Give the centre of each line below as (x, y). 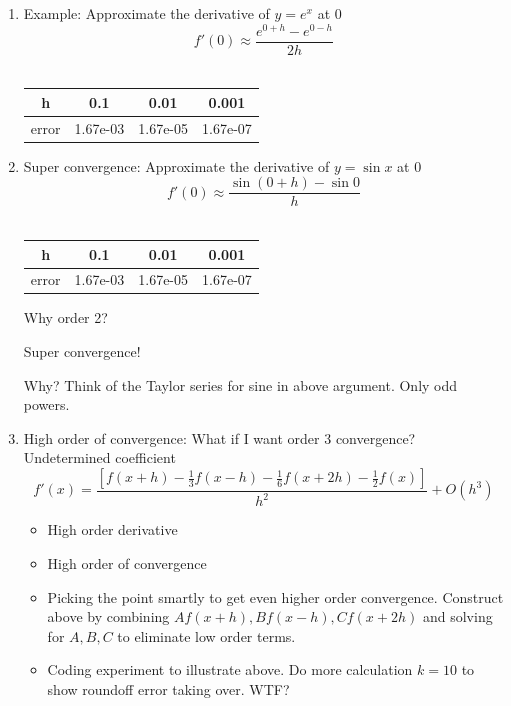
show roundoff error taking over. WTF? (168, 688)
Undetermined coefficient (99, 457)
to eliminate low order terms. (206, 635)
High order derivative (112, 529)
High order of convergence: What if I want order (171, 437)
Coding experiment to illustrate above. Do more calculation (230, 669)
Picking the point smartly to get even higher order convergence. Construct (275, 596)
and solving (457, 616)
